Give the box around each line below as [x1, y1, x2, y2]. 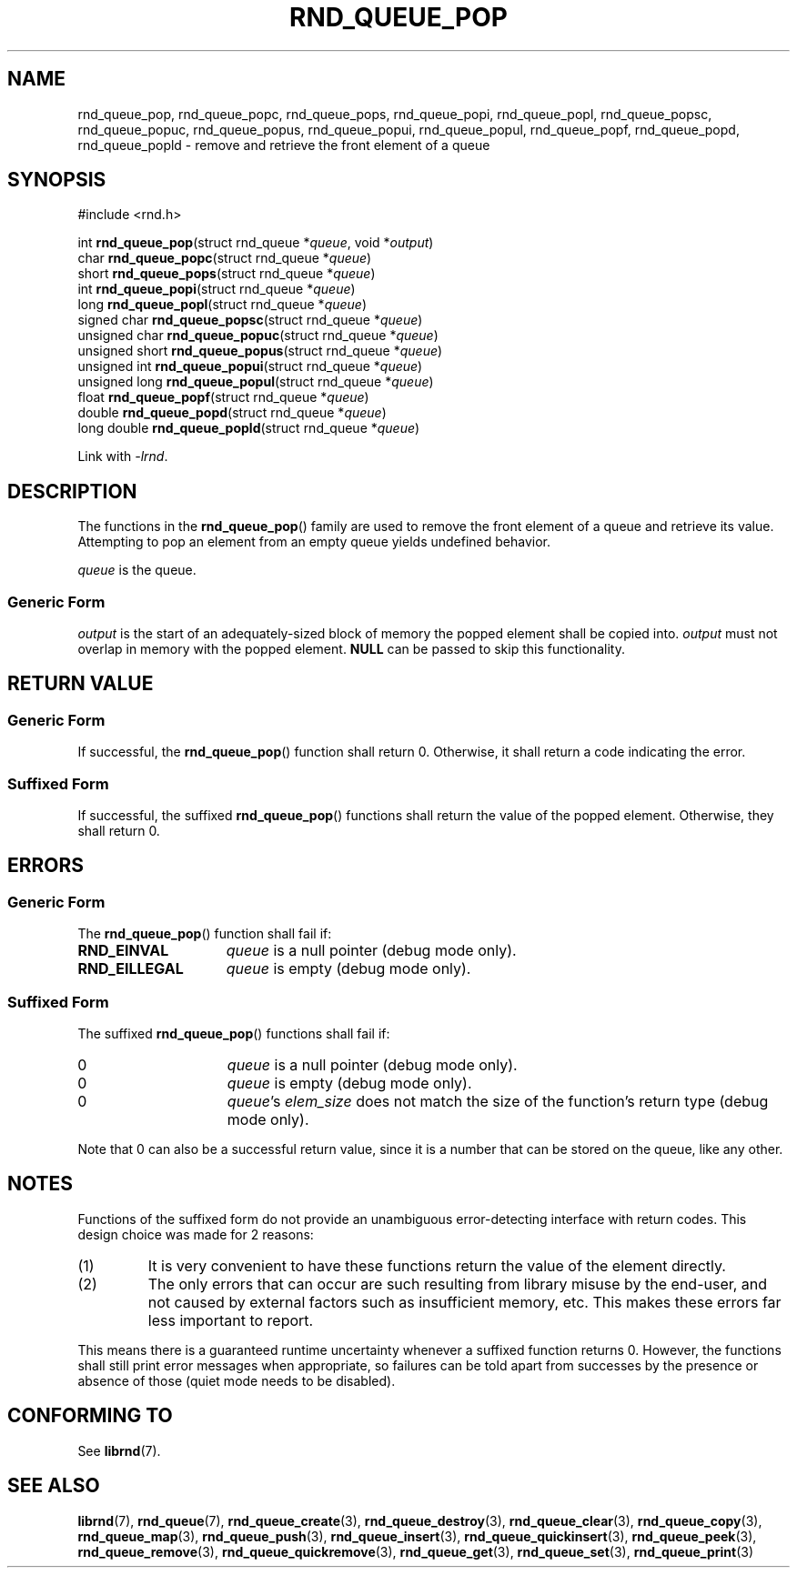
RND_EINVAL [77, 941, 169, 960]
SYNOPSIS [7, 168, 106, 192]
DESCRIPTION [7, 479, 137, 503]
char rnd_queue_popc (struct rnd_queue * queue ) [77, 250, 372, 266]
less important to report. [147, 1310, 314, 1329]
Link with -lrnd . [77, 448, 168, 465]
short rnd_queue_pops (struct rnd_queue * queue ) [77, 266, 376, 282]
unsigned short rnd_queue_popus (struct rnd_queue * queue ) [77, 343, 443, 359]
